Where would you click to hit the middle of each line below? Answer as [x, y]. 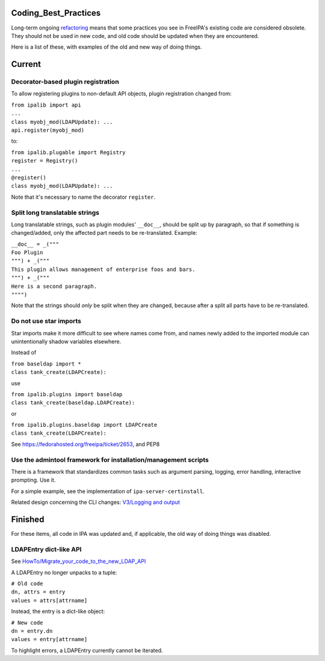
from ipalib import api [46, 105]
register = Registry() [45, 161]
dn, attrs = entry [38, 592]
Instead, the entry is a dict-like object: [58, 612]
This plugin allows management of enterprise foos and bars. [103, 269]
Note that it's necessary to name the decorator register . [83, 197]
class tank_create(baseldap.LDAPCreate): [73, 403]
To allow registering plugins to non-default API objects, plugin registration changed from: [121, 94]
